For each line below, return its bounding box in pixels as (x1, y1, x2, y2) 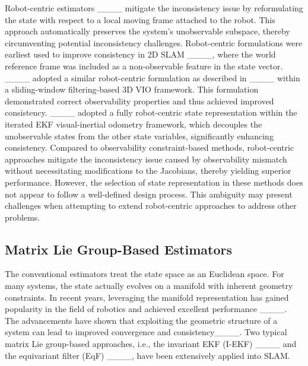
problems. (5, 211, 40, 223)
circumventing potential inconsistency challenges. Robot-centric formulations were (5, 36, 303, 49)
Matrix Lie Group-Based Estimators (5, 240, 233, 258)
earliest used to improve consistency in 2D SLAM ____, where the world (5, 48, 276, 61)
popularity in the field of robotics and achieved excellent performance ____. (5, 303, 287, 315)
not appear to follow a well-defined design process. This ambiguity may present (5, 187, 293, 200)
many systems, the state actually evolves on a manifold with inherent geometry (5, 279, 293, 292)
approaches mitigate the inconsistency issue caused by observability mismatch (5, 152, 287, 165)
